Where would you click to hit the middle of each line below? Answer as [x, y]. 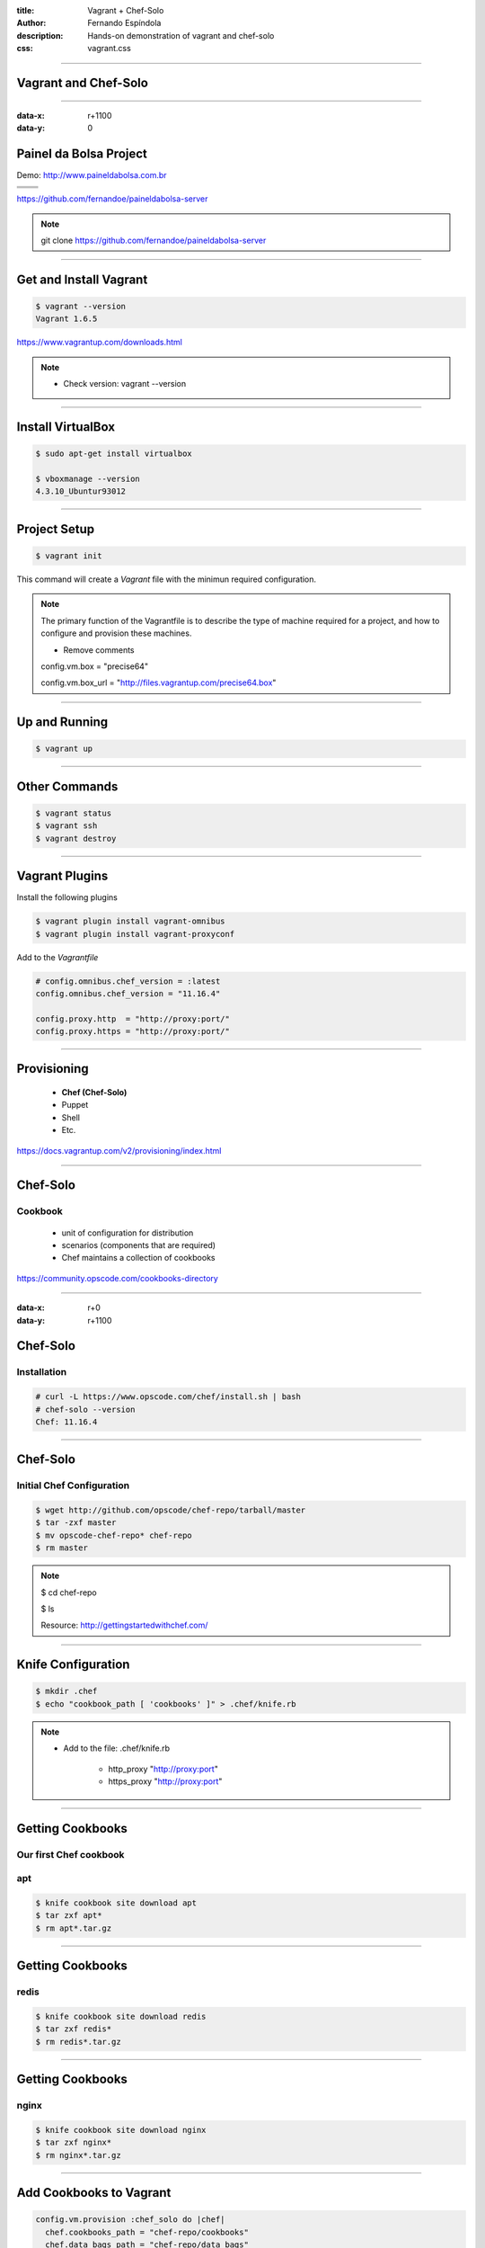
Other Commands [67, 786]
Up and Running [62, 723]
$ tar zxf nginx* [74, 2143]
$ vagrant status [74, 813]
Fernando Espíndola [124, 23]
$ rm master [62, 1548]
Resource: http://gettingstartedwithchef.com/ [124, 1625]
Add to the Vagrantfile [57, 957]
